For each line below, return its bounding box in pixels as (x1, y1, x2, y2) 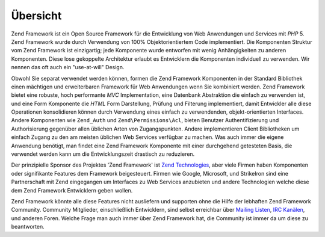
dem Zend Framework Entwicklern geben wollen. (11, 186, 133, 194)
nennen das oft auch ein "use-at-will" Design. (11, 64, 125, 71)
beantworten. (11, 223, 45, 230)
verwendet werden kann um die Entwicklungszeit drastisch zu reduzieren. (11, 150, 195, 158)
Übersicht (11, 9, 62, 22)
